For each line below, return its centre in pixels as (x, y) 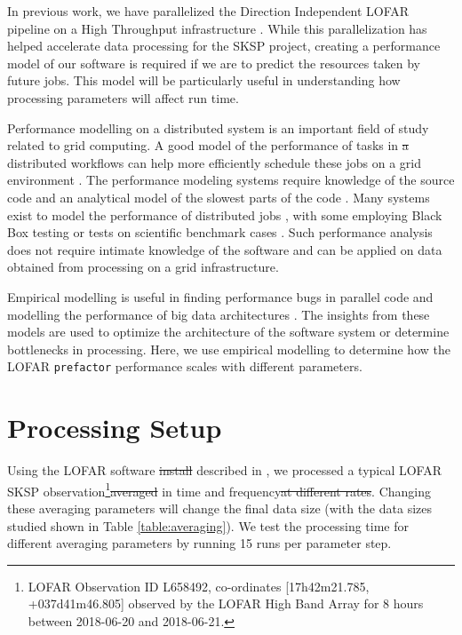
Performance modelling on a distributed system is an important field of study (218, 127)
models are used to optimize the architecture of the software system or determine (228, 332)
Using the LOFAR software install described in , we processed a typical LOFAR (225, 470)
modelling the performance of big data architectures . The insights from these (219, 314)
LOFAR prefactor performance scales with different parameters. (185, 366)
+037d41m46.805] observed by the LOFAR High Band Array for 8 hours (226, 603)
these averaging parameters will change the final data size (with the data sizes (220, 508)
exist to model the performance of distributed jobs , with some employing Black (225, 214)
